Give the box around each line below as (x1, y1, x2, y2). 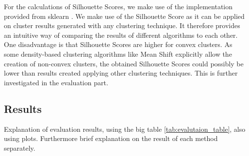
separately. (4, 142, 35, 153)
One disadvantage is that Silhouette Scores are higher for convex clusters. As (4, 39, 232, 49)
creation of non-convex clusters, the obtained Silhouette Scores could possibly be (4, 58, 244, 68)
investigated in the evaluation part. (4, 77, 108, 87)
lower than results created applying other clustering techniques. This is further (4, 68, 238, 78)
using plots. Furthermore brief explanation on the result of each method (4, 133, 218, 143)
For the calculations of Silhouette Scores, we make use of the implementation (4, 1, 233, 11)
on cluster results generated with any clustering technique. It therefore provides (4, 20, 240, 31)
